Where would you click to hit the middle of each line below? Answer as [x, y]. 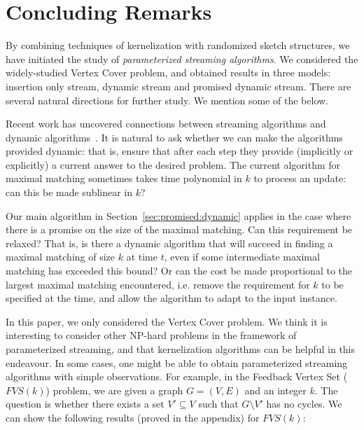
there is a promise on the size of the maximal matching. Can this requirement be [179, 229]
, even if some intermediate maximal [242, 257]
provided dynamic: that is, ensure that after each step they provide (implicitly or [180, 151]
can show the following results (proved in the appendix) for [133, 417]
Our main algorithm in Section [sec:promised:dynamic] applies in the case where [178, 215]
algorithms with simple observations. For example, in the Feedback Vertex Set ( [177, 376]
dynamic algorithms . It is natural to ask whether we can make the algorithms [174, 137]
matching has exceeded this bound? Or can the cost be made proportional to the [179, 271]
